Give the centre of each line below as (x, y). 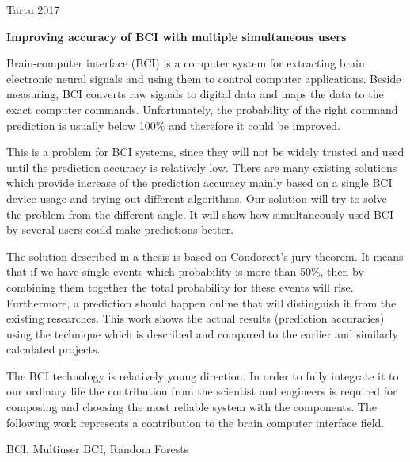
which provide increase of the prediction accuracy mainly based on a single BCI (199, 183)
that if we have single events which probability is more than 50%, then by (185, 271)
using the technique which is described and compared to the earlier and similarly (202, 333)
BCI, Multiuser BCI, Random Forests (98, 449)
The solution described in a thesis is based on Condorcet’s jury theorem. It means (205, 256)
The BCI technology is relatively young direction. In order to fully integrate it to (203, 375)
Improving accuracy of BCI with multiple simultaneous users (177, 36)
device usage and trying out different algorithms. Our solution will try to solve (197, 198)
